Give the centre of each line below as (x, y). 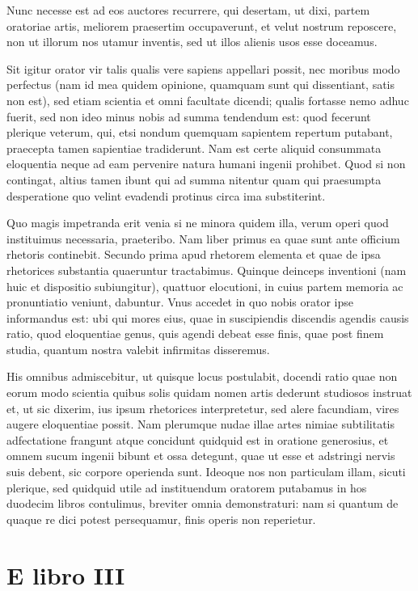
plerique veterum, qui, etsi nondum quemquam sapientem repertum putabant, (200, 132)
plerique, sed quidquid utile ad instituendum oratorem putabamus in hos (187, 487)
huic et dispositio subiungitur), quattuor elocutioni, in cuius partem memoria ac (205, 286)
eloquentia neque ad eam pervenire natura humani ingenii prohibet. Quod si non (206, 164)
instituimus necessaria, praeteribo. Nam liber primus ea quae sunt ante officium (203, 238)
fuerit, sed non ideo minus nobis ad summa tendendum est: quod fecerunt (189, 116)
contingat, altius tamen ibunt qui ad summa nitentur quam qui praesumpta (194, 179)
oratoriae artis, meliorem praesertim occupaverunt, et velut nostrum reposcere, (202, 25)
